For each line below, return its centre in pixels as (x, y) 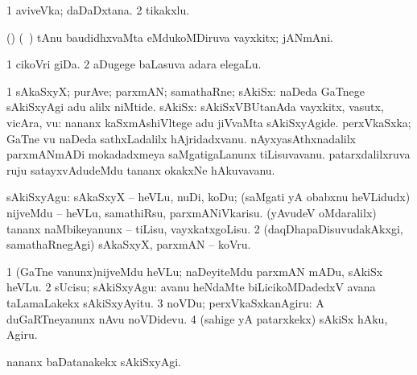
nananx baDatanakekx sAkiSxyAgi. (94, 361)
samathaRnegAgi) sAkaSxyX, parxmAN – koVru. (129, 244)
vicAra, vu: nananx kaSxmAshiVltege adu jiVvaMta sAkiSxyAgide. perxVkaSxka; (209, 122)
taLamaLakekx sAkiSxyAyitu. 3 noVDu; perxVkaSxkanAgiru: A (165, 302)
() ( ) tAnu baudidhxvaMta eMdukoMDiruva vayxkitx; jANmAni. (170, 37)
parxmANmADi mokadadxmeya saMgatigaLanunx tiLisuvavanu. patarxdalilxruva (208, 154)
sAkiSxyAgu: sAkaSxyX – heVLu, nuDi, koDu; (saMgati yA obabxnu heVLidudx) (208, 197)
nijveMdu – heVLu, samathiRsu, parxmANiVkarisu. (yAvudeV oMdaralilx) (192, 212)
